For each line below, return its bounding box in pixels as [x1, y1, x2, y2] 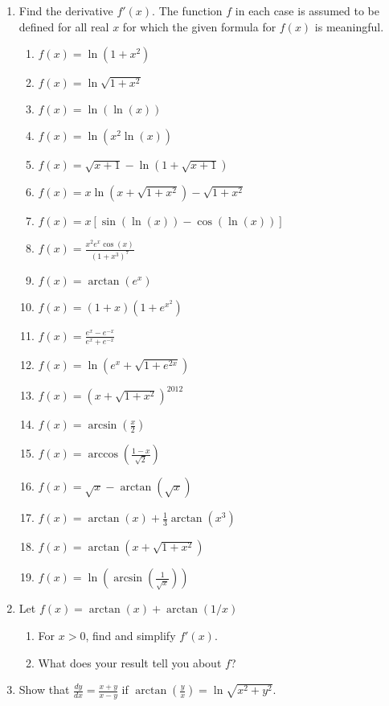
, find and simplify [85, 626, 176, 643]
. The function [152, 2, 223, 18]
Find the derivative [18, 2, 113, 18]
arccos [88, 449, 118, 461]
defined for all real [18, 18, 109, 35]
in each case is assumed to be [235, 2, 379, 18]
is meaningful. [314, 18, 384, 35]
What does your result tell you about [38, 654, 222, 671]
